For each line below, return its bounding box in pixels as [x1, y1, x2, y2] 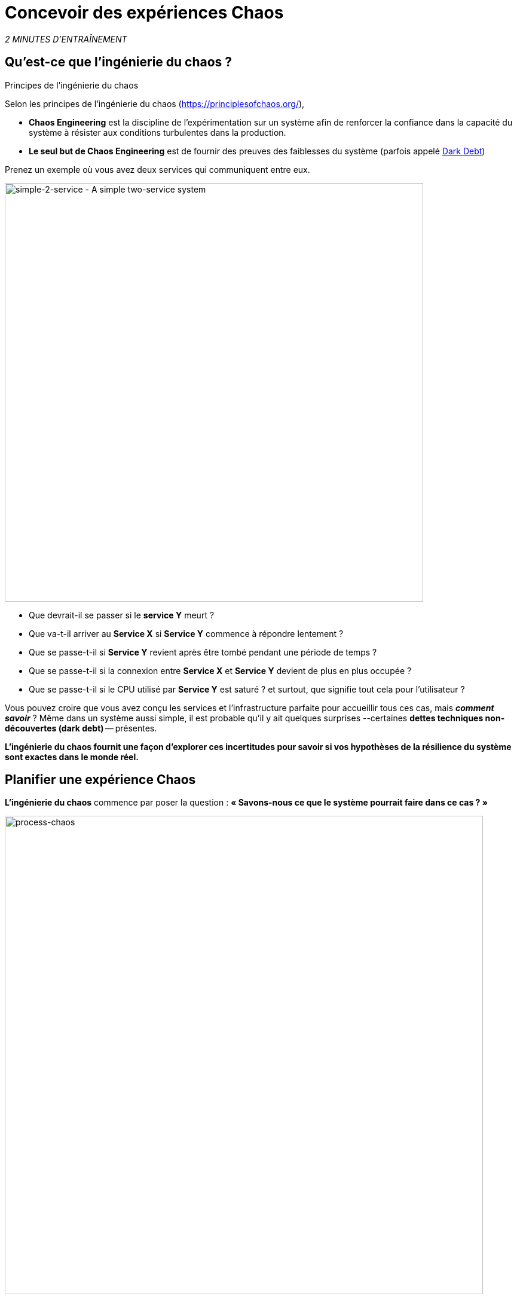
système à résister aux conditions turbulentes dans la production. [29, 127, 286, 138]
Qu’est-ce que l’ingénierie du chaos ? [5, 54, 233, 70]
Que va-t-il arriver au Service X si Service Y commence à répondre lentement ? [29, 628, 344, 639]
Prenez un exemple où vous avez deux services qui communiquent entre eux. [5, 164, 310, 175]
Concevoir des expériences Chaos [5, 2, 284, 23]
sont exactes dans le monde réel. [5, 751, 139, 762]
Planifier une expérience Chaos [5, 772, 196, 788]
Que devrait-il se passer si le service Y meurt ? [29, 609, 215, 620]
